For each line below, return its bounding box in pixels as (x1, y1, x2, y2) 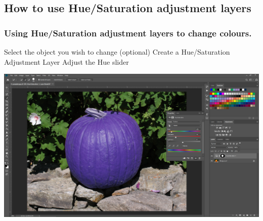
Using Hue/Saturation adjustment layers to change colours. (4, 26, 252, 39)
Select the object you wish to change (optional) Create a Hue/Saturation (4, 47, 230, 57)
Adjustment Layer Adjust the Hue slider (4, 56, 129, 67)
